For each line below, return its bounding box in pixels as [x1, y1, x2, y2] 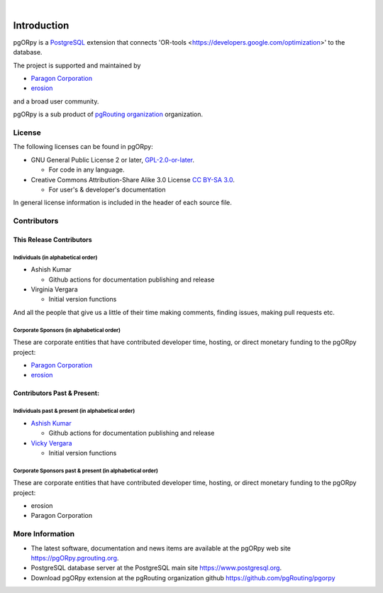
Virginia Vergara [30, 285, 78, 294]
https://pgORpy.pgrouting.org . [30, 554, 119, 562]
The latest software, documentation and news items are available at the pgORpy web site [30, 543, 291, 553]
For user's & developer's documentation [48, 185, 166, 194]
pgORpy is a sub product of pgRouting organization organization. [13, 110, 204, 118]
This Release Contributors [13, 235, 92, 244]
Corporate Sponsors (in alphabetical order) [13, 326, 121, 333]
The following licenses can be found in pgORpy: [13, 143, 154, 151]
